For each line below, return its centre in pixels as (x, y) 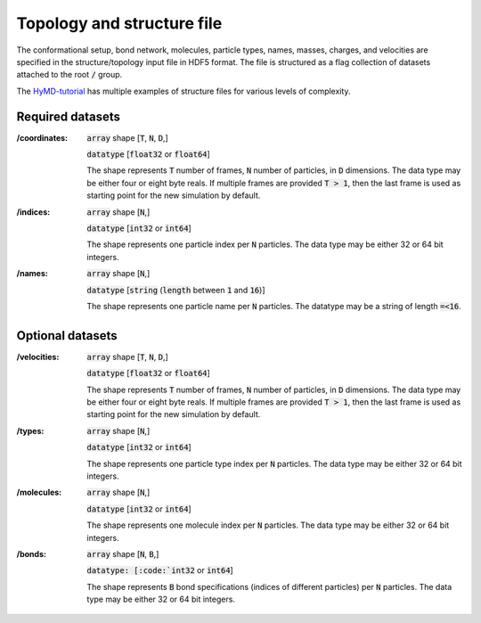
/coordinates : (42, 137)
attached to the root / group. (69, 75)
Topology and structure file (119, 23)
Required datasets (68, 116)
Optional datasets (67, 336)
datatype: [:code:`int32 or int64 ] (160, 570)
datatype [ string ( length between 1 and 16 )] (176, 290)
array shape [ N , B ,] (123, 553)
